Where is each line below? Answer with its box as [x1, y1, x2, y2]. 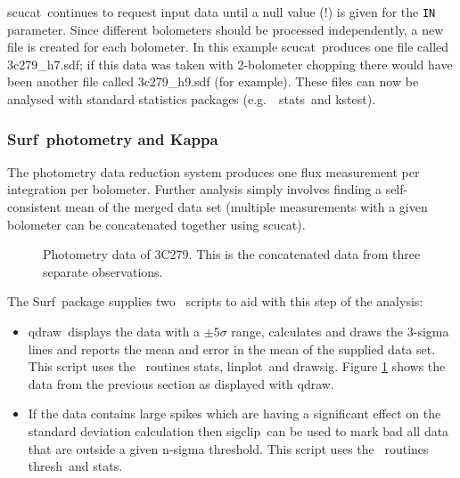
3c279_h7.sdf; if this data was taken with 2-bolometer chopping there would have [7, 54, 453, 73]
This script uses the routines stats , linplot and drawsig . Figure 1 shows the [28, 357, 446, 376]
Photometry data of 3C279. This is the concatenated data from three [43, 245, 421, 263]
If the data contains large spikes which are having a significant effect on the [28, 404, 441, 423]
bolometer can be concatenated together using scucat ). [7, 215, 306, 233]
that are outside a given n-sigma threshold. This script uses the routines [28, 439, 429, 458]
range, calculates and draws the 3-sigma [231, 322, 449, 340]
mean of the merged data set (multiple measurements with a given [65, 198, 428, 216]
